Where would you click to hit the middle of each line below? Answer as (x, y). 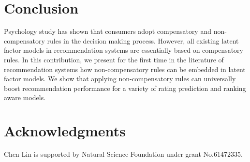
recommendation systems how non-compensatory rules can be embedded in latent (125, 69)
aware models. (25, 97)
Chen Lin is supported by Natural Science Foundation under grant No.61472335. (123, 154)
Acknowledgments (65, 131)
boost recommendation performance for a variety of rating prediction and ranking (125, 88)
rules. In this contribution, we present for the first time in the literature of (114, 59)
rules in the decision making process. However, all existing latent (143, 40)
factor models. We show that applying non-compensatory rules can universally (120, 79)
